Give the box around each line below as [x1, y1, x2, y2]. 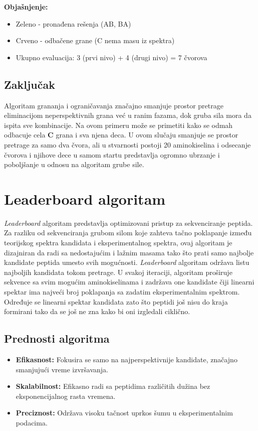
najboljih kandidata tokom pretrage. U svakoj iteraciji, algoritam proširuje [4, 266, 232, 277]
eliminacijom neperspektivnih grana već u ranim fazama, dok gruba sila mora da [4, 110, 251, 120]
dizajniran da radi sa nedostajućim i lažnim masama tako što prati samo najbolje [4, 247, 254, 257]
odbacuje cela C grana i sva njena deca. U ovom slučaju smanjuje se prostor [4, 129, 238, 140]
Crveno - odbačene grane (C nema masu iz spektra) [16, 35, 175, 46]
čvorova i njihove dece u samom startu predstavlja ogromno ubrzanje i [4, 149, 220, 160]
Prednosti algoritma [4, 331, 110, 346]
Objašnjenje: [4, 2, 48, 12]
